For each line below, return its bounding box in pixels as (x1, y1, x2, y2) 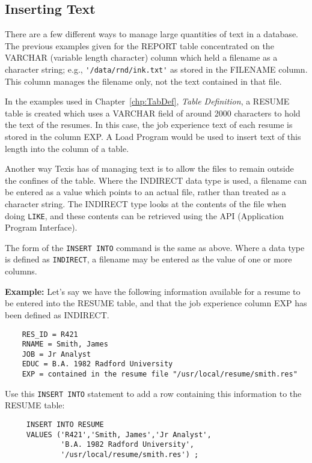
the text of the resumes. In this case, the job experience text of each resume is (5, 118, 293, 131)
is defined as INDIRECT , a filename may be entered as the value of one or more (5, 253, 292, 265)
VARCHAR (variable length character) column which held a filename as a (5, 51, 278, 64)
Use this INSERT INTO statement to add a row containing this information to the (5, 387, 302, 399)
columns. (5, 265, 37, 277)
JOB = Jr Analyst (22, 350, 91, 359)
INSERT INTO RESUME (26, 420, 104, 429)
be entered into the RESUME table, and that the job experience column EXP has (5, 297, 307, 309)
